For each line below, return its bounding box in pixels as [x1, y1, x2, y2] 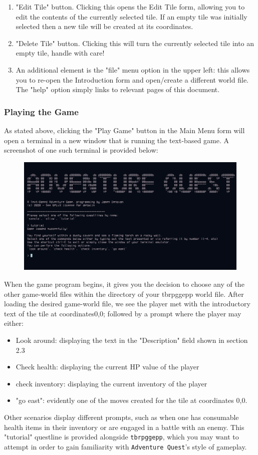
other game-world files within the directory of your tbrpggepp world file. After [4, 288, 244, 299]
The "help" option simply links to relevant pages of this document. [16, 84, 220, 95]
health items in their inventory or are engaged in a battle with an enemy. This [4, 421, 244, 432]
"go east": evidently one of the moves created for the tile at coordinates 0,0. [16, 395, 247, 405]
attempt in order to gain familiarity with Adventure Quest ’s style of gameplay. [4, 441, 247, 451]
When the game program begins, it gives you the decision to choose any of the [4, 279, 244, 289]
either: [4, 318, 24, 328]
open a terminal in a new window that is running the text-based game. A [4, 135, 229, 145]
